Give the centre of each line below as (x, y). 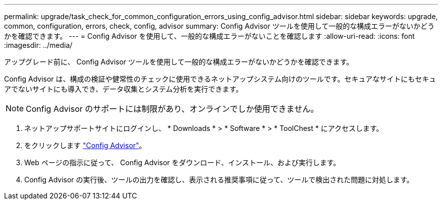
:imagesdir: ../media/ (38, 45)
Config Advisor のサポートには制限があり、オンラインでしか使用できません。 (172, 109)
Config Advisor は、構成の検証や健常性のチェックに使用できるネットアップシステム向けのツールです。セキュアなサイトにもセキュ (220, 79)
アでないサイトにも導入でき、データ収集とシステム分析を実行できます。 (124, 89)
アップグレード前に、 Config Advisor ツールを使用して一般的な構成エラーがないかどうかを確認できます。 (179, 62)
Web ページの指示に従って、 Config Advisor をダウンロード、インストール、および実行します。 (182, 162)
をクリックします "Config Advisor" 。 (85, 145)
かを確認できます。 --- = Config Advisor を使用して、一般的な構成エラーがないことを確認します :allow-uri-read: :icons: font (209, 36)
